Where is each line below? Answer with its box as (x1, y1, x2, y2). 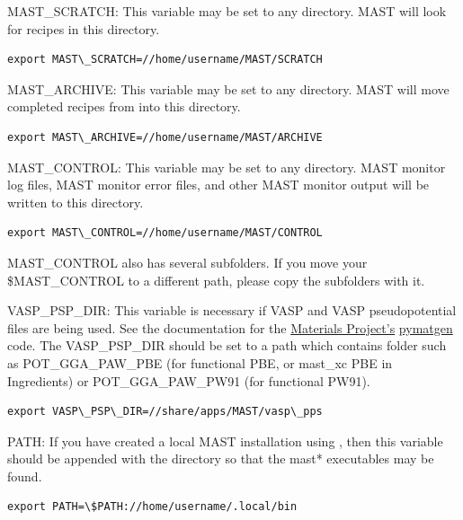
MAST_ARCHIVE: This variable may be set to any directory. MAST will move (7, 79, 450, 98)
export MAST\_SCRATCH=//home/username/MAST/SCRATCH (7, 53, 323, 66)
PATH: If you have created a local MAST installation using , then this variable (7, 431, 443, 450)
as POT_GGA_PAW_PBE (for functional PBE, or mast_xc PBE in (7, 353, 393, 372)
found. (7, 466, 42, 485)
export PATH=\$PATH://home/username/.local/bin (7, 500, 298, 514)
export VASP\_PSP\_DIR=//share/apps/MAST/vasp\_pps (7, 405, 323, 419)
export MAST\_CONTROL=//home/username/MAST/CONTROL (7, 226, 323, 240)
